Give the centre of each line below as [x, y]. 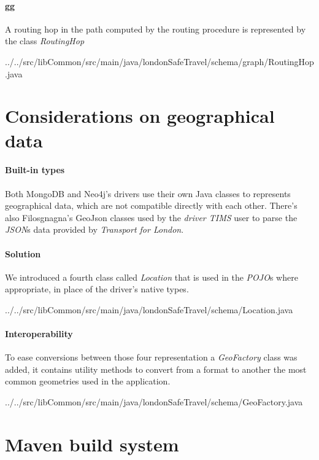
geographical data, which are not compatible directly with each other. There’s [151, 205]
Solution [23, 253]
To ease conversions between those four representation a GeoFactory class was [151, 357]
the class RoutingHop [45, 41]
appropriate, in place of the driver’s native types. [97, 289]
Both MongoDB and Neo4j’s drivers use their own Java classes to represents [148, 193]
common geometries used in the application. [88, 381]
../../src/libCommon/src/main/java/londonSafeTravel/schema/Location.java [149, 309]
